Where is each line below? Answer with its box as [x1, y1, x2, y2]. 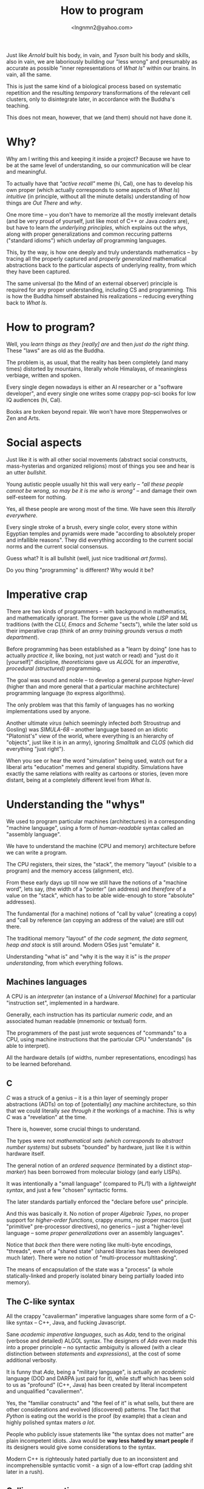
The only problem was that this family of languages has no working [6, 701, 174, 708]
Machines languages [6, 977, 87, 987]
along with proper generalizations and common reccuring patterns [6, 230, 172, 238]
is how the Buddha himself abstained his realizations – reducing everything [6, 292, 194, 300]
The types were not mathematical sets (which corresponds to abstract [6, 1137, 183, 1145]
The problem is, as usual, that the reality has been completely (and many [6, 358, 188, 366]
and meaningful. [6, 168, 47, 175]
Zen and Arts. [6, 414, 41, 422]
